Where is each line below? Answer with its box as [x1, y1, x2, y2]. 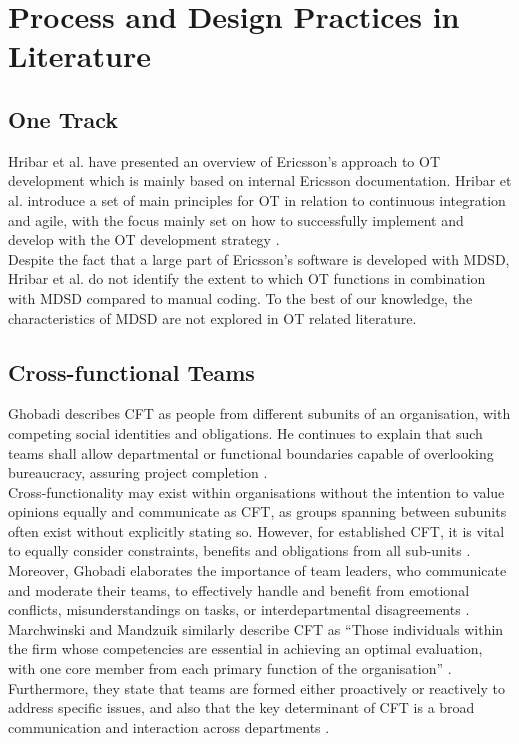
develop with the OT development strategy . [8, 229, 280, 250]
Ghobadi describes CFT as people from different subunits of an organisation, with [8, 403, 511, 424]
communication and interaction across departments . [8, 716, 330, 737]
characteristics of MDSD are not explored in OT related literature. [8, 307, 417, 328]
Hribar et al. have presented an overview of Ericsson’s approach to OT [8, 150, 441, 171]
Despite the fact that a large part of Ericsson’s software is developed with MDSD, [8, 248, 510, 269]
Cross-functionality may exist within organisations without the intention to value [8, 481, 505, 502]
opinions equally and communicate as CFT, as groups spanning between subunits [8, 501, 507, 522]
